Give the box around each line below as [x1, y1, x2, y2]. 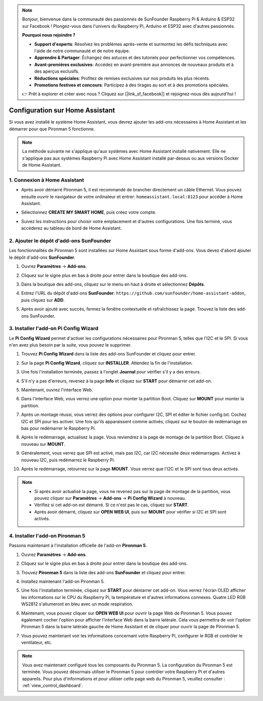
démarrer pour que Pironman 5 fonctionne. [9, 126, 95, 132]
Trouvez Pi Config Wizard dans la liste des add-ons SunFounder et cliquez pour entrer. [21, 351, 196, 357]
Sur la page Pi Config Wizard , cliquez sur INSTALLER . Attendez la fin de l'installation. [21, 360, 193, 366]
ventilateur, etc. [21, 639, 53, 645]
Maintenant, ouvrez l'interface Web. [21, 387, 94, 392]
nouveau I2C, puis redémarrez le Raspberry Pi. [21, 457, 115, 463]
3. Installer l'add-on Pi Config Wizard [9, 325, 98, 332]
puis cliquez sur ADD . [21, 297, 65, 303]
